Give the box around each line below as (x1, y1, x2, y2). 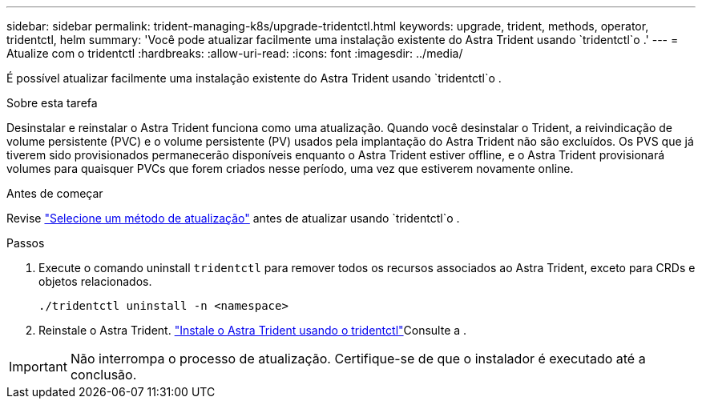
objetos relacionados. (38, 275, 152, 288)
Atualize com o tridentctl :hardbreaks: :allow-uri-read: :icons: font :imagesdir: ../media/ (6, 46, 463, 60)
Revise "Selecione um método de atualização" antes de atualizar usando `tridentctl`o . (6, 211, 460, 225)
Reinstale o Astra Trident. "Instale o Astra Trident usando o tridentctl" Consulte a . (38, 323, 467, 337)
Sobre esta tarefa (6, 96, 98, 110)
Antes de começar (6, 186, 103, 200)
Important (9, 359, 67, 375)
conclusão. (70, 367, 137, 383)
